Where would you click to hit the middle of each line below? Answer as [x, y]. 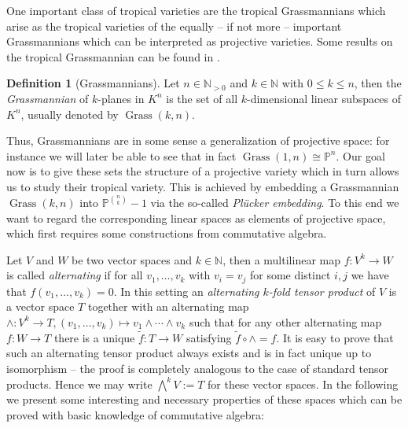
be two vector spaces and [132, 259]
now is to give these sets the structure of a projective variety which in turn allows [203, 171]
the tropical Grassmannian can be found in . [113, 56]
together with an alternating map [168, 306]
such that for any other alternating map [285, 321]
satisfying [209, 337]
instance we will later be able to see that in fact [121, 155]
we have [370, 275]
